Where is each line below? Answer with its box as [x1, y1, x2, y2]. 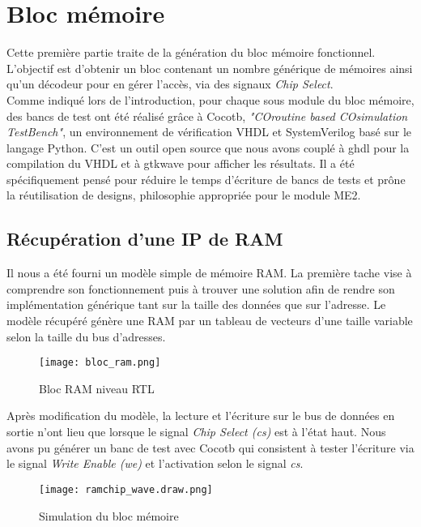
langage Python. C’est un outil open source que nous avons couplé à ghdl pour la [6, 139, 410, 156]
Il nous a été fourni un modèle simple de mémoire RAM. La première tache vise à [6, 264, 412, 281]
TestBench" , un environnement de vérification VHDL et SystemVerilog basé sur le [6, 123, 412, 140]
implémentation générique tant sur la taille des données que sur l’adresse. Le [6, 296, 386, 313]
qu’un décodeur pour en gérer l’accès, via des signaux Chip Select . [6, 75, 334, 92]
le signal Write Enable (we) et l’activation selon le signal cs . [6, 455, 304, 472]
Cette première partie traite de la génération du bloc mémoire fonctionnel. [6, 44, 376, 61]
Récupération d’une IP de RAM [6, 226, 283, 251]
